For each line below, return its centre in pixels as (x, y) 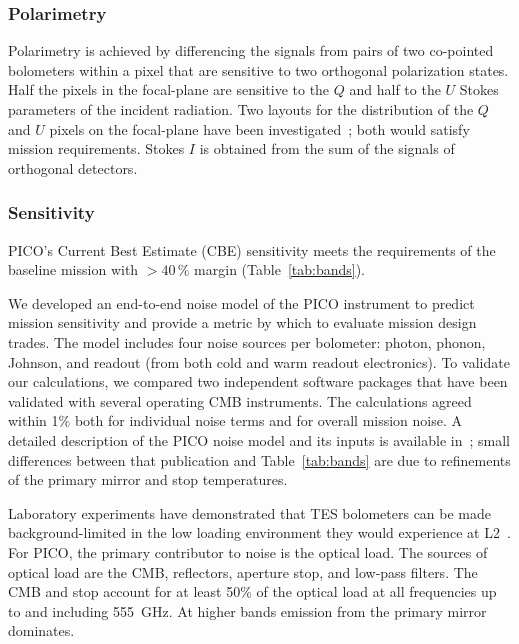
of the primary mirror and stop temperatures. (148, 479)
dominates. (41, 630)
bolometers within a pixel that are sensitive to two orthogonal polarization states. (258, 69)
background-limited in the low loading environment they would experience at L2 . (259, 532)
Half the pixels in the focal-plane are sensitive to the (169, 89)
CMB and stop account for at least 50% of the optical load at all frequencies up (252, 591)
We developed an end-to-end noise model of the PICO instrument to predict (241, 302)
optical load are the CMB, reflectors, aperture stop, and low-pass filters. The (243, 571)
